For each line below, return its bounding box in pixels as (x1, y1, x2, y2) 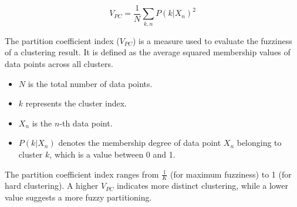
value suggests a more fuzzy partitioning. (5, 191, 152, 203)
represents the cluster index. (25, 97, 127, 109)
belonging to (237, 136, 282, 149)
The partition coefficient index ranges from (5, 168, 159, 180)
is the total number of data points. (28, 77, 153, 89)
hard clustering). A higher (5, 179, 99, 192)
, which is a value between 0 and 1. (49, 148, 176, 160)
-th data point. (59, 116, 113, 129)
